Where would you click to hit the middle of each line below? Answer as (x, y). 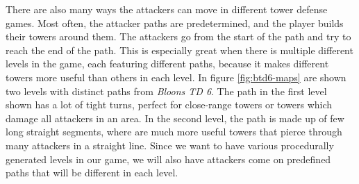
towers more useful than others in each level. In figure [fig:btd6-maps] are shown (176, 77)
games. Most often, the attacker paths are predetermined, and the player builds (175, 23)
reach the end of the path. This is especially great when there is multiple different (179, 50)
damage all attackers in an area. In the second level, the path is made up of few (175, 118)
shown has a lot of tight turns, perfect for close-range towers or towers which (169, 104)
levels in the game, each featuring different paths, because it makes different (167, 64)
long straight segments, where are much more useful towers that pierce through (174, 132)
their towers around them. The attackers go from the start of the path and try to (178, 36)
